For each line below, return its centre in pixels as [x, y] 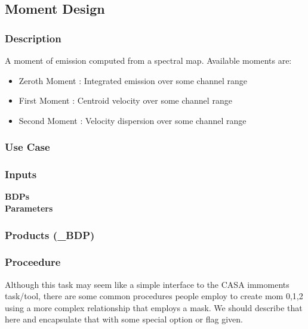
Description [33, 38]
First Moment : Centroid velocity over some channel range [125, 100]
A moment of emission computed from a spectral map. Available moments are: [148, 60]
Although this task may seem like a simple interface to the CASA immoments [147, 284]
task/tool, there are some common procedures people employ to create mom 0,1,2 [154, 296]
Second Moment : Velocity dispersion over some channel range [133, 120]
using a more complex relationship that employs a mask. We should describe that [154, 307]
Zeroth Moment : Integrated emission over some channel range [133, 80]
